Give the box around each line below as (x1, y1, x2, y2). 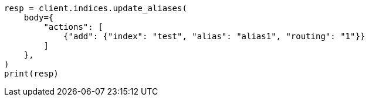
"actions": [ (43, 22, 103, 32)
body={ (23, 13, 54, 22)
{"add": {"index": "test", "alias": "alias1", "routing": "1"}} (63, 32, 365, 41)
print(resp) (4, 69, 59, 78)
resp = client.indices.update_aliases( (4, 4, 187, 13)
